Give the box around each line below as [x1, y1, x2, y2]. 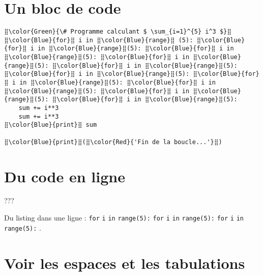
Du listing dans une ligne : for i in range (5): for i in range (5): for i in [4, 212, 244, 223]
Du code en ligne [4, 165, 125, 186]
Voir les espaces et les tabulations [4, 252, 245, 273]
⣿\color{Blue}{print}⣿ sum [4, 121, 97, 129]
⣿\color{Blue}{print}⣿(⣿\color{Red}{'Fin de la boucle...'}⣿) [4, 138, 222, 146]
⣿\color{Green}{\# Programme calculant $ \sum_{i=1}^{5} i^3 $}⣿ [4, 28, 231, 36]
